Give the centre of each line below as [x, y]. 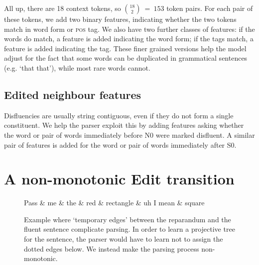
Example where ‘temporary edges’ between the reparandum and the [128, 219]
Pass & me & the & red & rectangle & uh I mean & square [114, 203]
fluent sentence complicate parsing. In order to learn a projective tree [129, 229]
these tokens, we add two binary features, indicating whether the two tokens [120, 19]
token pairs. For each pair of [210, 8]
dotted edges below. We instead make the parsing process [112, 248]
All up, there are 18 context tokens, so [63, 8]
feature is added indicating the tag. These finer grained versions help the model [125, 48]
